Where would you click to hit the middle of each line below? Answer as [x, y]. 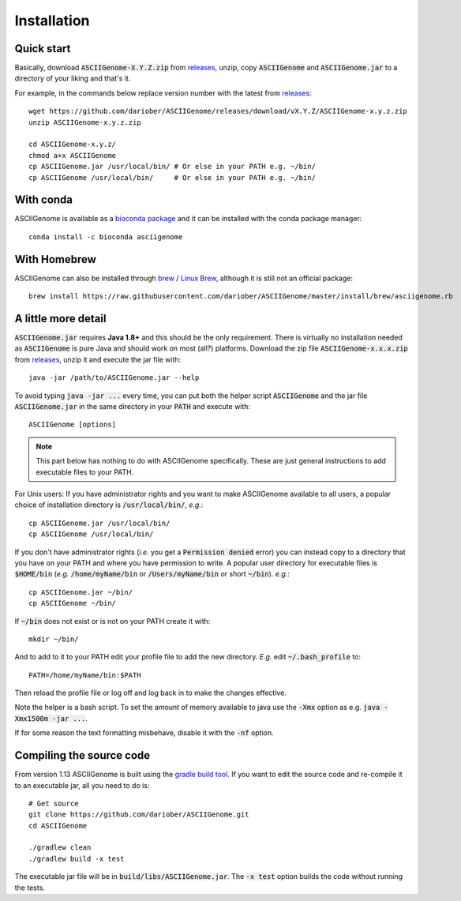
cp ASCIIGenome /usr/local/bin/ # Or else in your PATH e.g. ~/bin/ [172, 177]
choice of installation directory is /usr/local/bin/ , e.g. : [109, 505]
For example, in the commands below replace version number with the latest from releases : [163, 93]
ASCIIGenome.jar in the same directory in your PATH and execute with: [133, 407]
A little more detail [60, 319]
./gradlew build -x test [77, 858]
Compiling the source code [82, 755]
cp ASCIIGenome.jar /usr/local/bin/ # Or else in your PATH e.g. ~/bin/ [172, 167]
